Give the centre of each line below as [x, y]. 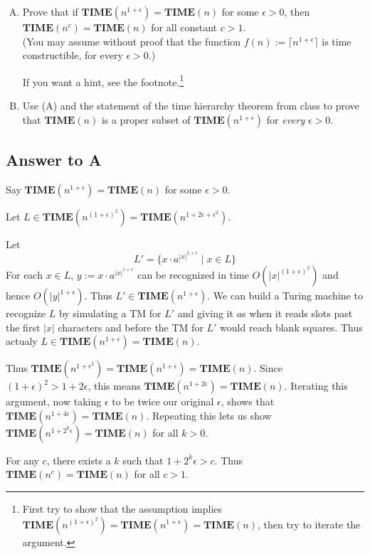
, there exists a [79, 460]
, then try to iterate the [309, 524]
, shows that [248, 401]
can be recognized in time [193, 275]
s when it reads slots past [297, 313]
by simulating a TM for [110, 313]
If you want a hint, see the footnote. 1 [103, 80]
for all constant [184, 27]
